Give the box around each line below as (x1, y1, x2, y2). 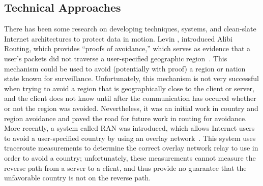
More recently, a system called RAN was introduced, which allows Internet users (4, 123, 255, 133)
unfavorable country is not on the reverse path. (4, 172, 151, 183)
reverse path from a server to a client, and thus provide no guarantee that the (4, 162, 247, 173)
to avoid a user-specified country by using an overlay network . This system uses (4, 132, 256, 143)
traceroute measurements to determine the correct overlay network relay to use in (4, 142, 258, 153)
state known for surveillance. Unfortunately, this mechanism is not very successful (4, 73, 259, 84)
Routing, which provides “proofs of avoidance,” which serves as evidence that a (4, 43, 251, 54)
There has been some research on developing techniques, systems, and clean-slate (4, 23, 256, 34)
